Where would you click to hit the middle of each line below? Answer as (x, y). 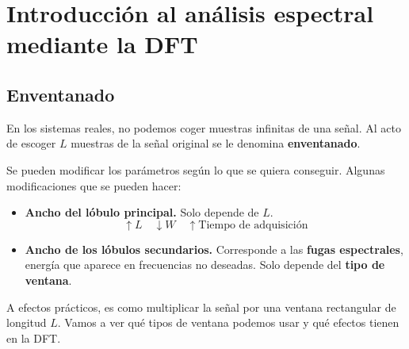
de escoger (31, 143)
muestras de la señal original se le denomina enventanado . (216, 143)
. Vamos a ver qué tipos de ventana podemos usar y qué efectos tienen (228, 322)
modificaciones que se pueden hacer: (94, 185)
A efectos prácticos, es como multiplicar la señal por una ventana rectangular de (201, 307)
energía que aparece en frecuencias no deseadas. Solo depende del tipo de (205, 265)
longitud (27, 322)
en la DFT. (34, 337)
